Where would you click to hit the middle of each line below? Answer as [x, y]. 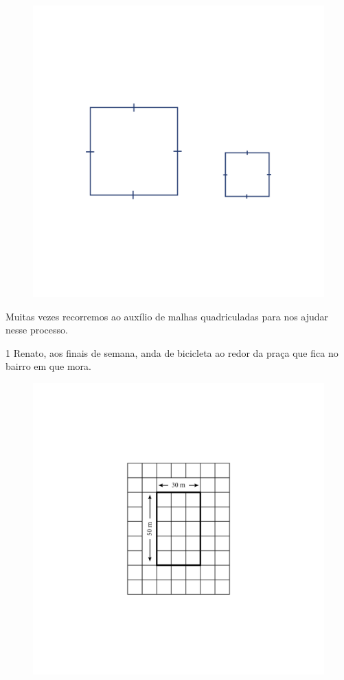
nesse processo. [37, 330]
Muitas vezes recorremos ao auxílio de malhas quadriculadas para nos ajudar [167, 316]
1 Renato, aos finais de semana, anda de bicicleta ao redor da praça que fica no [172, 352]
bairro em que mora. [48, 366]
